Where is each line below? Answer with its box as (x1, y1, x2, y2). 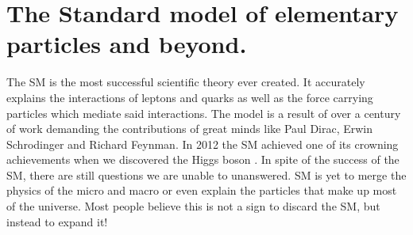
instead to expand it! (6, 213, 108, 229)
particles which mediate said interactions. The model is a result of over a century (6, 104, 401, 121)
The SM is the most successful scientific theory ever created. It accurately (6, 74, 365, 90)
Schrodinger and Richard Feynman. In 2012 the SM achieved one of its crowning (6, 135, 399, 152)
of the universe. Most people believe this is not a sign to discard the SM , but (6, 198, 380, 214)
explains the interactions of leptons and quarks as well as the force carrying (6, 89, 373, 105)
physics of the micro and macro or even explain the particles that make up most (6, 182, 397, 199)
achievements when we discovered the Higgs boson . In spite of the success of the (6, 151, 399, 168)
